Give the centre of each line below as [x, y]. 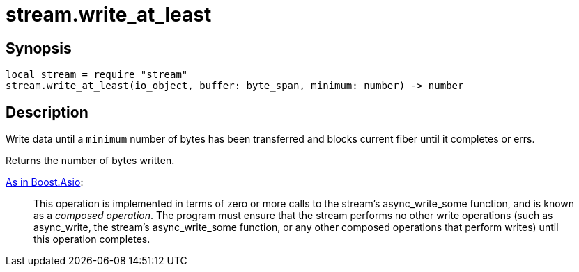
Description [47, 112]
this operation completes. [92, 239]
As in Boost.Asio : [45, 182]
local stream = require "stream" [97, 75]
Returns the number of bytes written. [90, 161]
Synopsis [39, 48]
